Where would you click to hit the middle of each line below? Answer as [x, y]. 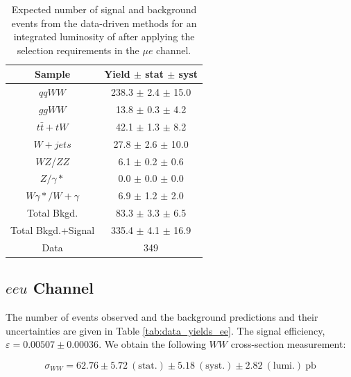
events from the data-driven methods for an [104, 23]
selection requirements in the [78, 50]
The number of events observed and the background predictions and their [162, 317]
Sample [53, 74]
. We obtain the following [152, 344]
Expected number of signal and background [104, 9]
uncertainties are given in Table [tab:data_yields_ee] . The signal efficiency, [165, 330]
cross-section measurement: [288, 344]
